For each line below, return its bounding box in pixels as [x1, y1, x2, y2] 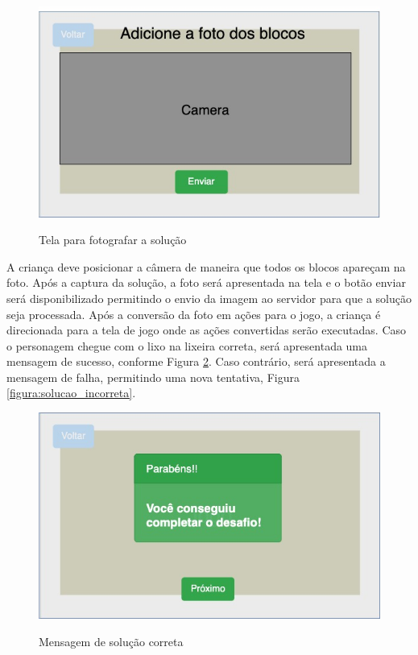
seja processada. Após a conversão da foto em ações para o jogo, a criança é [6, 305, 381, 322]
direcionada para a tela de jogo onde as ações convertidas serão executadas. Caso [6, 321, 407, 338]
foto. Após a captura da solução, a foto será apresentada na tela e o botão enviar [6, 274, 406, 291]
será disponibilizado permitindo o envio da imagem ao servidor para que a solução [6, 289, 412, 306]
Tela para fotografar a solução [39, 231, 187, 248]
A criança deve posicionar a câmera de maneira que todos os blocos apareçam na [6, 258, 406, 275]
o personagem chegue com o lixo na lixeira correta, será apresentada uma [6, 337, 368, 354]
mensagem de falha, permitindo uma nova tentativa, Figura [6, 368, 300, 385]
